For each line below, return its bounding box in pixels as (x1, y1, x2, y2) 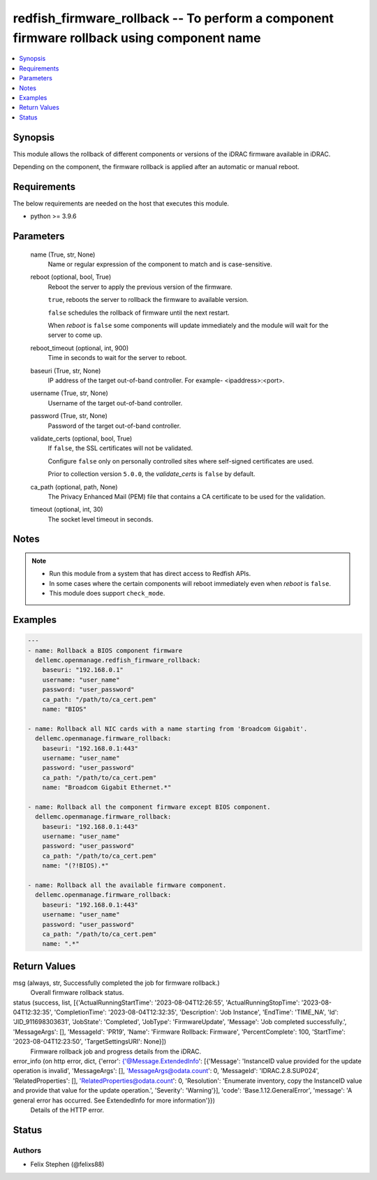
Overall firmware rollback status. (30, 988, 124, 997)
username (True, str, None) (30, 389, 108, 398)
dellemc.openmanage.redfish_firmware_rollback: (35, 656, 201, 664)
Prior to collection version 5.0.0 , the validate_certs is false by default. (47, 470, 256, 478)
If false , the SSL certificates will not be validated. (47, 444, 193, 452)
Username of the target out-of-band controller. (47, 398, 183, 407)
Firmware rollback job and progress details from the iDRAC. (30, 1047, 202, 1056)
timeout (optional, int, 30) (30, 505, 104, 514)
